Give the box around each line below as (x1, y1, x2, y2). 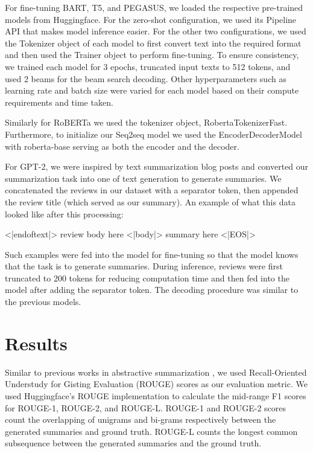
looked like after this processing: (5, 207, 124, 220)
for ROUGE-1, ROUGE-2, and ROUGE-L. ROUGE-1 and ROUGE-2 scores (5, 401, 286, 414)
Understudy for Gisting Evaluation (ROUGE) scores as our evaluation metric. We (5, 377, 308, 390)
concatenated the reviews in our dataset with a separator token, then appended (5, 184, 299, 196)
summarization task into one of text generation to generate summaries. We (5, 172, 282, 184)
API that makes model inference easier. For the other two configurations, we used (5, 25, 306, 37)
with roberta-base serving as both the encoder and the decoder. (5, 140, 239, 152)
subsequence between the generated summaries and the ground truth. (5, 437, 262, 449)
